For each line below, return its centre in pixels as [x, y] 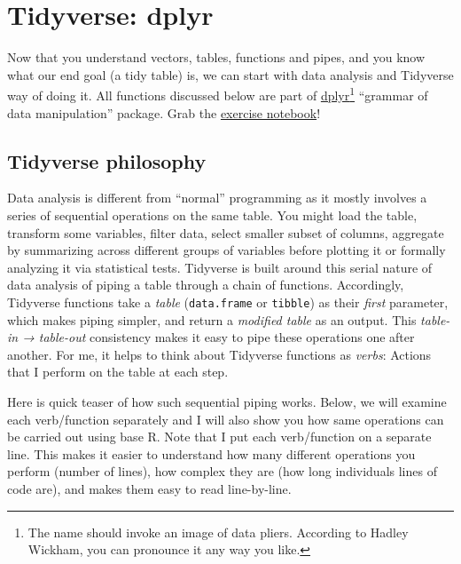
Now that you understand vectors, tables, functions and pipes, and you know [216, 57]
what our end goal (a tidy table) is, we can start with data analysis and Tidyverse [230, 74]
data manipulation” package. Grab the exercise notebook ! [164, 112]
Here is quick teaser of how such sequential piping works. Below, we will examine [227, 401]
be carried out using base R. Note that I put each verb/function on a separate [219, 437]
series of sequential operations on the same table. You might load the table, [212, 214]
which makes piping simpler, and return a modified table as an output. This [212, 319]
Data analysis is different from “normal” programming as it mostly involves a [217, 198]
